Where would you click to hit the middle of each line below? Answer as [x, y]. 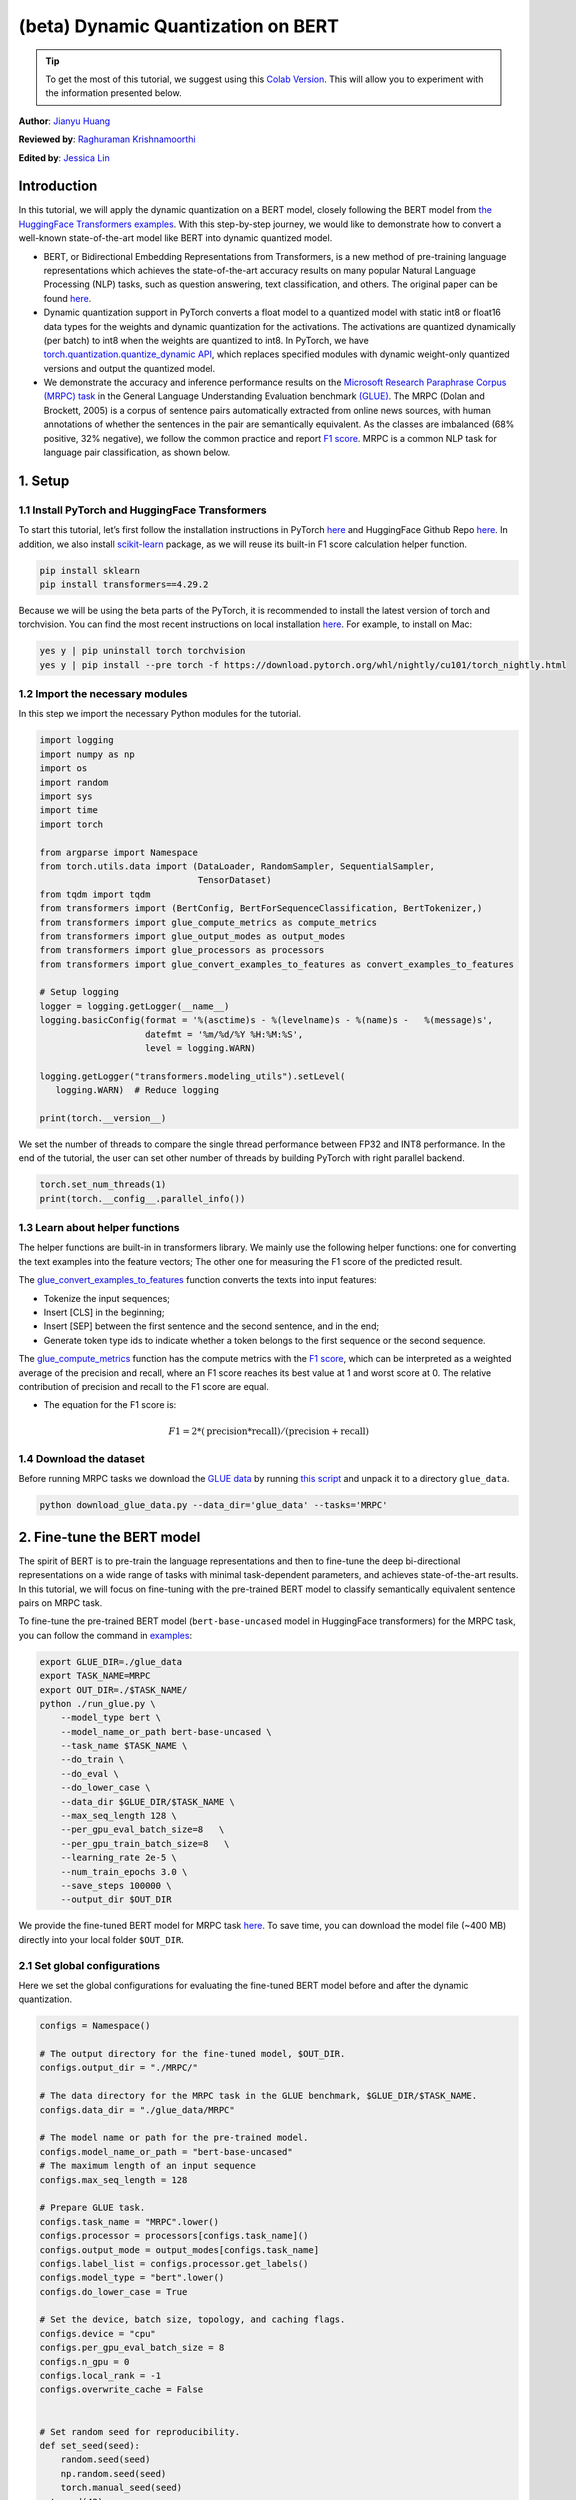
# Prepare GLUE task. [92, 2208]
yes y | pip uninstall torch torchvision [142, 651]
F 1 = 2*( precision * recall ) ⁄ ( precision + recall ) [269, 1431]
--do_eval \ [90, 1773]
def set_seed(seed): [89, 2445]
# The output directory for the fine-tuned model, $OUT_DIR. [192, 2054]
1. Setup [44, 480]
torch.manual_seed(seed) [121, 2488]
